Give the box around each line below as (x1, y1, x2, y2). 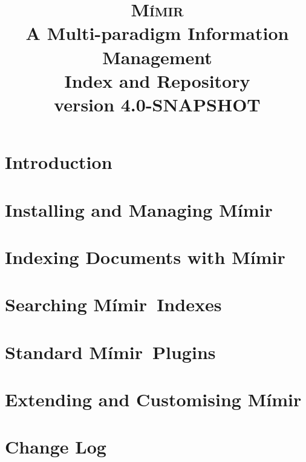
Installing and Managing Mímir (5, 197, 273, 222)
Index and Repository (64, 68, 250, 93)
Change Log (5, 434, 106, 459)
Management (102, 44, 212, 69)
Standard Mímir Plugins (5, 339, 216, 364)
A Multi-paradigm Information (25, 21, 289, 45)
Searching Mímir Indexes (5, 292, 222, 317)
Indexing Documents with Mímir (5, 244, 285, 269)
